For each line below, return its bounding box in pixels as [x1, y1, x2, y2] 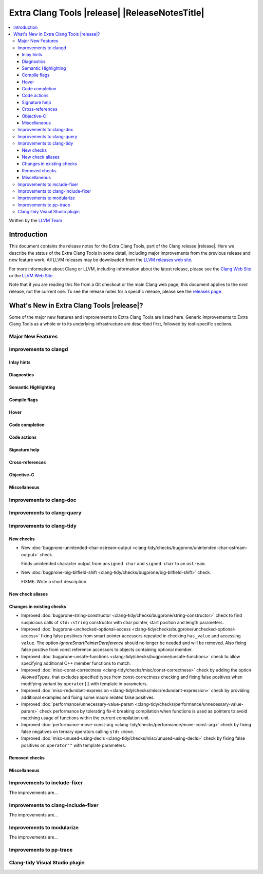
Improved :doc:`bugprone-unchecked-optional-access [21, 626, 131, 632]
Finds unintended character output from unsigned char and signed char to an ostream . [21, 561, 206, 567]
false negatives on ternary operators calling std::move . [21, 729, 134, 734]
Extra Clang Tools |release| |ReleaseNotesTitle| [9, 7, 205, 18]
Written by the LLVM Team [9, 218, 63, 224]
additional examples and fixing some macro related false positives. [21, 694, 155, 700]
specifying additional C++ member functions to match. [21, 660, 131, 666]
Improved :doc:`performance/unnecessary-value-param [21, 701, 134, 707]
